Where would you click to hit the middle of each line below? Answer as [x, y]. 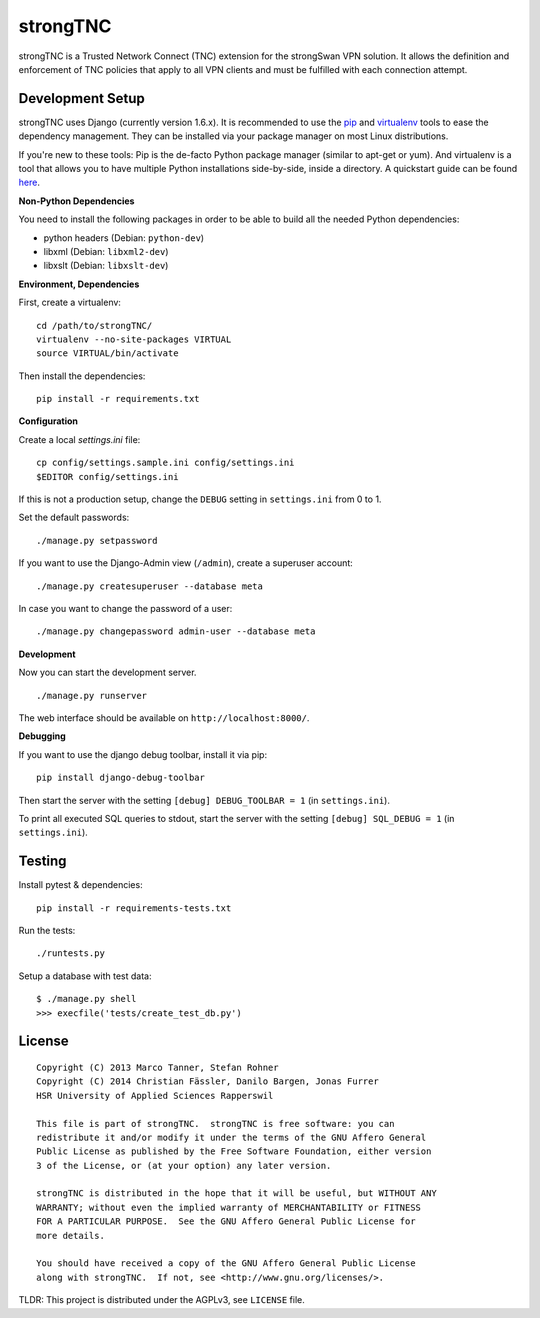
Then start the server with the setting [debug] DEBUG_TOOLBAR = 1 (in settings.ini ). [204, 800]
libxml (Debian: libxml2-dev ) [106, 251]
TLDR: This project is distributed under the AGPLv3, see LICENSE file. [161, 1300]
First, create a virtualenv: [70, 302]
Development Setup [81, 98]
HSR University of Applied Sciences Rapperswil [155, 1095]
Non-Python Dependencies [76, 201]
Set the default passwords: [74, 517]
